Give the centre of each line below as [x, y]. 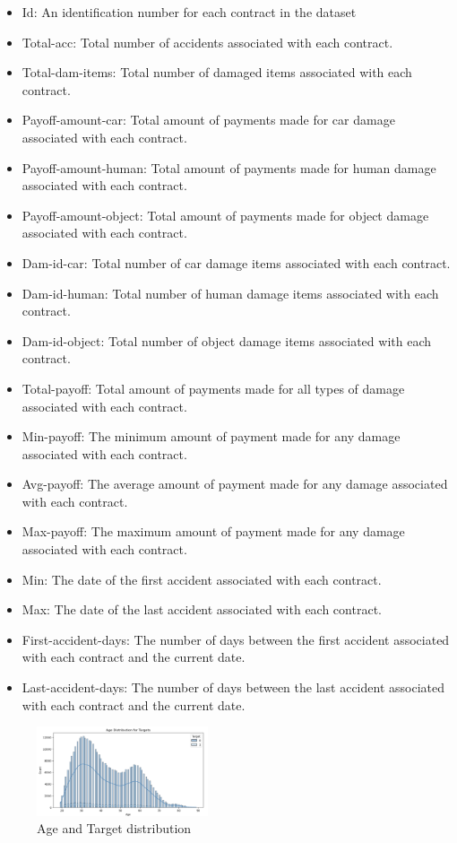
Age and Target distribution [114, 828]
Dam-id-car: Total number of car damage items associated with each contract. [236, 262]
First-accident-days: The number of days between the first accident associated [236, 639]
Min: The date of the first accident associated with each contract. [202, 579]
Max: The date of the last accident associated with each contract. [202, 609]
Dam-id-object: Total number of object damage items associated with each [226, 340]
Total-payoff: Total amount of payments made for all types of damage [213, 388]
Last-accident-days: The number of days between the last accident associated [233, 687]
